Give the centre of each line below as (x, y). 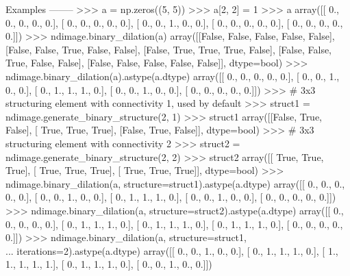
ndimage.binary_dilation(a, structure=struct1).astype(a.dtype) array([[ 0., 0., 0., (175, 183)
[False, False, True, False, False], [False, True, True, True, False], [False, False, (169, 49)
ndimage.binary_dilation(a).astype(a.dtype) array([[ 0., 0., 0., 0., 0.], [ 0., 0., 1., (173, 76)
